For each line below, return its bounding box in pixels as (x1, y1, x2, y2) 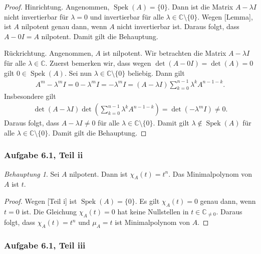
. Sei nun (64, 67, 92, 78)
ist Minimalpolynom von (115, 217, 190, 227)
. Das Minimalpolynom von (168, 168, 252, 179)
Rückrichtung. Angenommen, (4, 48, 93, 58)
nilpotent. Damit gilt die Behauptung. (41, 31, 158, 41)
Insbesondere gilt (4, 91, 56, 101)
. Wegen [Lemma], (197, 11, 253, 22)
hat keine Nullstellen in (117, 206, 189, 216)
